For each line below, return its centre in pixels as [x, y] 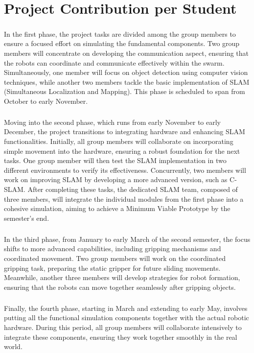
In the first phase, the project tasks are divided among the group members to [120, 34]
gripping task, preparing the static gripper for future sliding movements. [112, 268]
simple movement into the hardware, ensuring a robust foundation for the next [122, 151]
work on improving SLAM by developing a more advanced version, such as [116, 179]
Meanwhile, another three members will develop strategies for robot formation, [122, 277]
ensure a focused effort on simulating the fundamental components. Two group [122, 43]
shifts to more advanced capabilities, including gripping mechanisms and [113, 248]
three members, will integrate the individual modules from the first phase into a [124, 199]
